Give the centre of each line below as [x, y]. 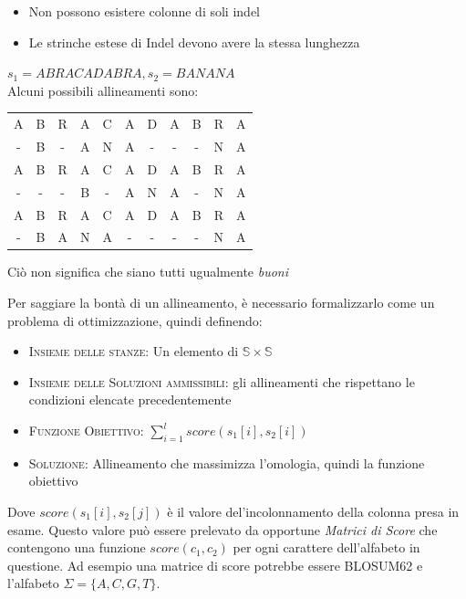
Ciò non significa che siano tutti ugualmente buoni [148, 272]
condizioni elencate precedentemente [130, 399]
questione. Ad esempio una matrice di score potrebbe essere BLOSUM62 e [215, 565]
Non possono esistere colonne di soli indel [144, 11]
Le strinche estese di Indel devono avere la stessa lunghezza [194, 42]
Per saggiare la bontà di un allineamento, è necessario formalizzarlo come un [221, 303]
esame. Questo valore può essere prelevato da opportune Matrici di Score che [223, 529]
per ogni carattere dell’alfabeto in [326, 547]
